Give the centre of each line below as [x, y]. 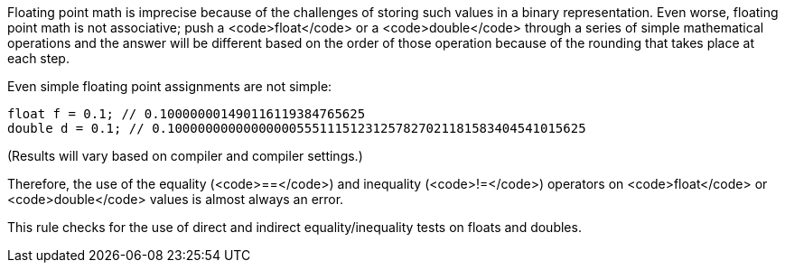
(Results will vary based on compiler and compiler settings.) [185, 156]
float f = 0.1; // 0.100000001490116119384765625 [187, 114]
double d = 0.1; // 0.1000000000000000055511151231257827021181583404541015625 [297, 128]
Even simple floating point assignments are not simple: [170, 86]
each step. [38, 58]
